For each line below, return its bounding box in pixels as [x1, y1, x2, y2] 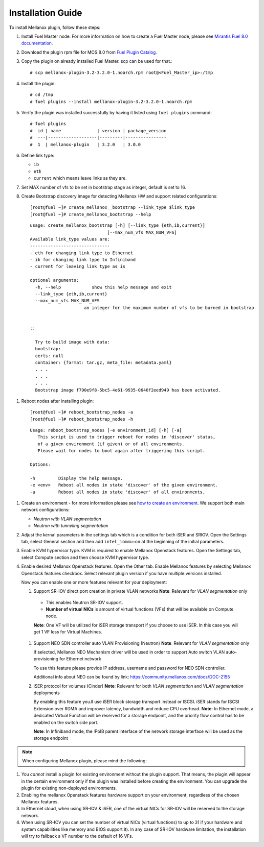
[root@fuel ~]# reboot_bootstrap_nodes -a [30, 410, 133, 415]
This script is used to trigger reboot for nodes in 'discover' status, [37, 434, 216, 440]
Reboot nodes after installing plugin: [21, 398, 94, 404]
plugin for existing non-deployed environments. [21, 785, 117, 791]
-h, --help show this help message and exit [35, 284, 172, 290]
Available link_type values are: [30, 236, 110, 242]
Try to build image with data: [35, 339, 110, 345]
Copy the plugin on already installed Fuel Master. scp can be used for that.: [21, 58, 173, 64]
